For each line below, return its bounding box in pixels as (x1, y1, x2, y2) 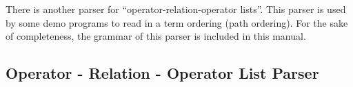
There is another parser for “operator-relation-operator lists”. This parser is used (6, 2, 346, 16)
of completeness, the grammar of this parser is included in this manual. (6, 29, 306, 43)
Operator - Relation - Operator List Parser (6, 62, 319, 84)
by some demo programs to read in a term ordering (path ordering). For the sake (6, 15, 348, 29)
